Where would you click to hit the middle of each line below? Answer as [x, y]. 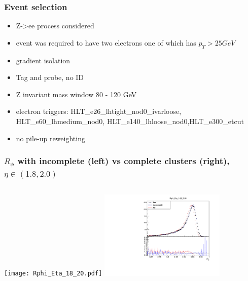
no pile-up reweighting [50, 138]
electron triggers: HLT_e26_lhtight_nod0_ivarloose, [99, 111]
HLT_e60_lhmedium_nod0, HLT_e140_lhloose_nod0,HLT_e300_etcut [130, 121]
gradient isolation [43, 60]
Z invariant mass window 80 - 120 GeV [76, 94]
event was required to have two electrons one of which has [106, 42]
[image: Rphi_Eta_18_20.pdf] [53, 274]
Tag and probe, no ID [50, 77]
